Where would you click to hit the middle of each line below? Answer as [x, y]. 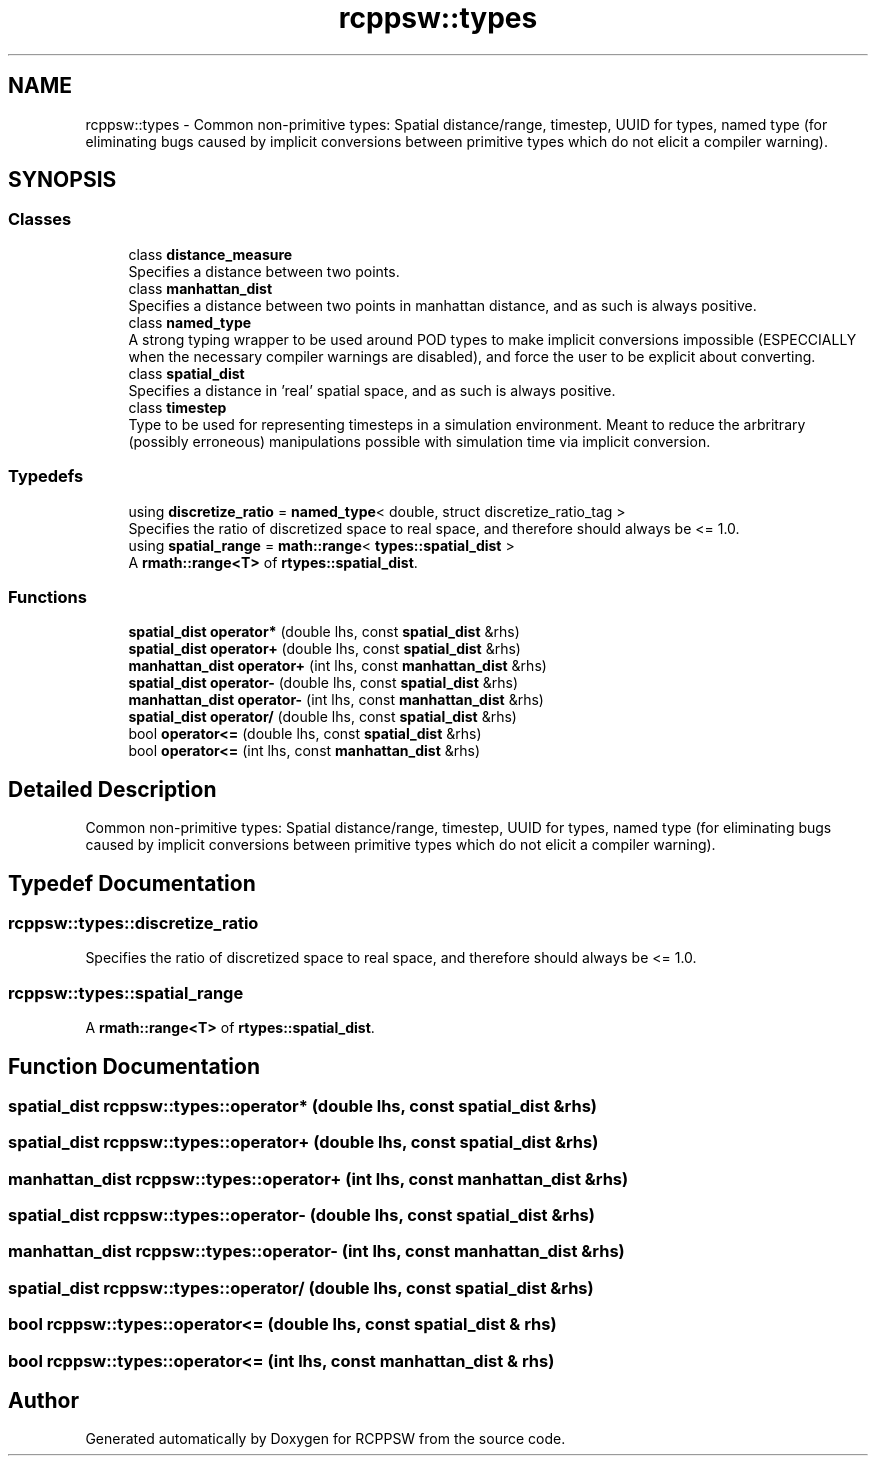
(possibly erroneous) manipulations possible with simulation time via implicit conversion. [419, 441]
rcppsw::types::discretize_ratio [133, 923]
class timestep [177, 407]
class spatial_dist [186, 373]
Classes [40, 219]
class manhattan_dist [200, 288]
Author [43, 1401]
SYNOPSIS [62, 180]
